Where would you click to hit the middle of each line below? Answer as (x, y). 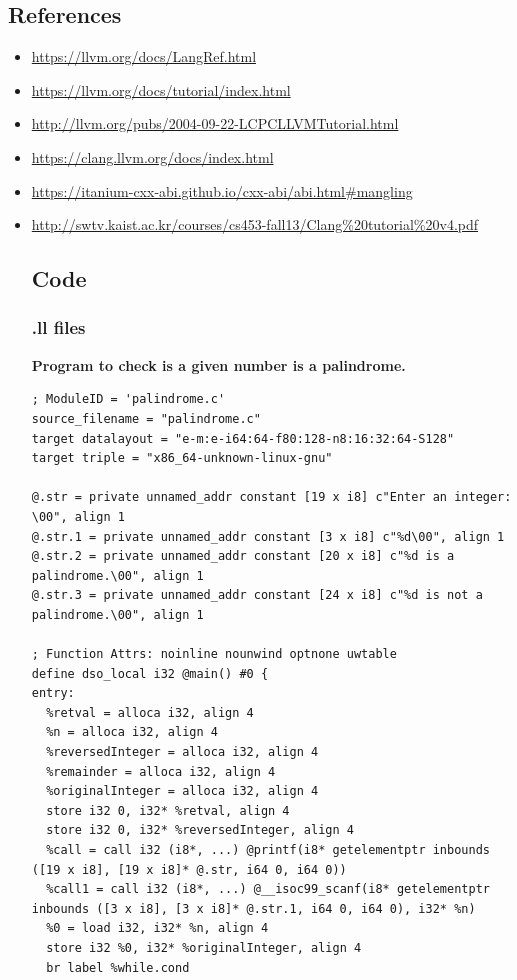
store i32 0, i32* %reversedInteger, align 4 (200, 830)
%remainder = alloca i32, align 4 (161, 771)
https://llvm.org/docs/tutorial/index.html (161, 89)
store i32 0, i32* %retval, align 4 (168, 810)
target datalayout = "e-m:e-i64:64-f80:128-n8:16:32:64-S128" (243, 438)
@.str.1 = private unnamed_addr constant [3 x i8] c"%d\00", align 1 (268, 536)
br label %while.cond (118, 967)
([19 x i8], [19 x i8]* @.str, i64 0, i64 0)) (189, 869)
